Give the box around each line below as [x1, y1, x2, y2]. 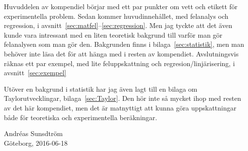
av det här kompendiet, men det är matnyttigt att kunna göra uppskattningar [4, 102, 237, 112]
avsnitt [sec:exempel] [4, 68, 66, 78]
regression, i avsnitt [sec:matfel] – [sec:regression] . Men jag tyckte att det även [4, 20, 232, 30]
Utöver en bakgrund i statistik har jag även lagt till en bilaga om [4, 83, 198, 94]
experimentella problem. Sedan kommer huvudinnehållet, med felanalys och [4, 11, 229, 21]
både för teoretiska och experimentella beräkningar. [4, 112, 157, 122]
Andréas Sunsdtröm [4, 128, 63, 138]
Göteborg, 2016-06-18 [4, 137, 68, 148]
